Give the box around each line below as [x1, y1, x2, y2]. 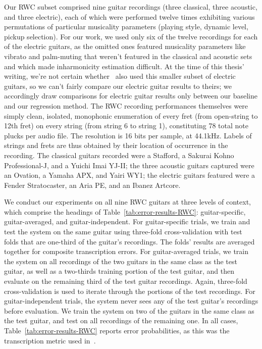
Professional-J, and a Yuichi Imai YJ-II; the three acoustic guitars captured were [4, 160, 254, 170]
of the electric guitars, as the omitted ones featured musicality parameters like [4, 41, 246, 52]
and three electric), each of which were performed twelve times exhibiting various [4, 11, 255, 22]
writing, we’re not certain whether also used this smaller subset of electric [4, 71, 236, 81]
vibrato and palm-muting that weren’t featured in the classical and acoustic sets [4, 51, 252, 61]
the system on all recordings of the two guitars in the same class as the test [4, 256, 237, 266]
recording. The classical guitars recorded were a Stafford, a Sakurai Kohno [4, 149, 234, 160]
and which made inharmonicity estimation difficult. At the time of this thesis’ [4, 61, 244, 71]
